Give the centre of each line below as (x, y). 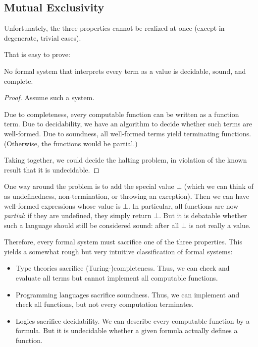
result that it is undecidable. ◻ (52, 169)
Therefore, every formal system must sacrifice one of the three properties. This (123, 242)
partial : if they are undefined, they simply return (78, 215)
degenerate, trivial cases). (43, 37)
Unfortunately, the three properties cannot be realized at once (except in (114, 28)
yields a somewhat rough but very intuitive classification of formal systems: (118, 251)
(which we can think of (219, 186)
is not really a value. (220, 225)
